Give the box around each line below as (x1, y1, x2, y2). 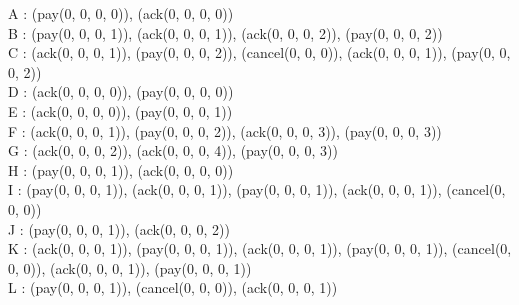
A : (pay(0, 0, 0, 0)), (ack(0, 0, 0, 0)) (8, 3, 234, 23)
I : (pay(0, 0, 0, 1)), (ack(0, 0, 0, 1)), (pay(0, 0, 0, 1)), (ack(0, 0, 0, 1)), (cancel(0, (8, 179, 506, 200)
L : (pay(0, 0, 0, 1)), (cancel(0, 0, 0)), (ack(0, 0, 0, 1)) (8, 277, 338, 298)
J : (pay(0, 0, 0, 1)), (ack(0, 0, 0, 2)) (8, 218, 230, 239)
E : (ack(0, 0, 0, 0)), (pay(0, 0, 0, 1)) (8, 100, 233, 121)
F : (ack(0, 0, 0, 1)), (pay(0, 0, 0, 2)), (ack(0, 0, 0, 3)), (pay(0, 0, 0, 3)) (8, 120, 442, 141)
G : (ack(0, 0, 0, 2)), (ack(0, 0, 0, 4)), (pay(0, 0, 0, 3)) (8, 140, 338, 161)
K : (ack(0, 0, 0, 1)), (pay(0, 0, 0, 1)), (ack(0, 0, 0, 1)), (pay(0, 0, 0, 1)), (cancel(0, (8, 238, 512, 259)
